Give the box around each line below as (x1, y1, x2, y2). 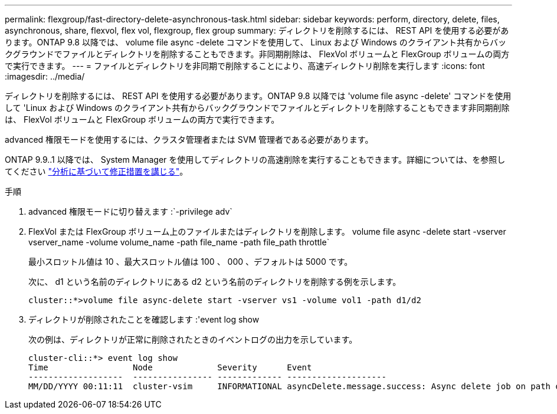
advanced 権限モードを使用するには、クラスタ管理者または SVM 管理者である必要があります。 (5, 134, 373, 144)
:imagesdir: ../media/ (5, 71, 85, 81)
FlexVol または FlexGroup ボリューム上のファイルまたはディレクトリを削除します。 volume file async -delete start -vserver (28, 226, 506, 236)
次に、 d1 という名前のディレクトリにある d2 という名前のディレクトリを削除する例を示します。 (28, 277, 401, 287)
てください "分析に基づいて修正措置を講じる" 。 (5, 166, 188, 176)
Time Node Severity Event (28, 363, 312, 372)
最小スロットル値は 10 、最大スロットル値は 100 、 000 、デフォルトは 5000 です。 (28, 257, 353, 267)
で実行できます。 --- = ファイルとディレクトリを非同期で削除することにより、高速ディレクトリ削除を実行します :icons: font (5, 61, 485, 71)
